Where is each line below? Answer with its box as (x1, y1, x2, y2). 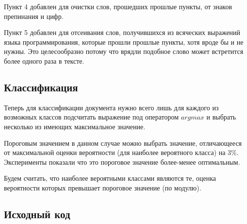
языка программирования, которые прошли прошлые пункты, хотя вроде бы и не (4, 36, 244, 47)
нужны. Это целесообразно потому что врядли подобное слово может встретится (4, 46, 244, 56)
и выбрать (206, 112, 236, 122)
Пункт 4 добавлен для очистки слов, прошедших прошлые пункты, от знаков (4, 1, 232, 11)
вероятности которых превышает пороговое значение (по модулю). (4, 182, 201, 192)
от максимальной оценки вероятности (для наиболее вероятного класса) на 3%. (4, 147, 239, 157)
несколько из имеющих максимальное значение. (4, 121, 146, 131)
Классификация (4, 79, 78, 94)
